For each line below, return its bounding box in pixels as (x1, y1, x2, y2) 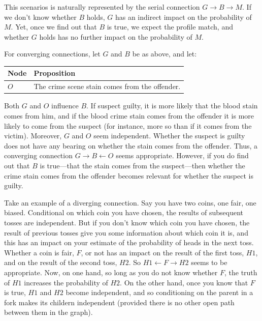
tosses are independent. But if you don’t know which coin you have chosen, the (4, 217, 250, 227)
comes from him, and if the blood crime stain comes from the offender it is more (4, 110, 254, 121)
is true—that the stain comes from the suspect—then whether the (40, 160, 245, 170)
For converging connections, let (4, 48, 101, 59)
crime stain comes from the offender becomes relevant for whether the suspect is (4, 170, 253, 181)
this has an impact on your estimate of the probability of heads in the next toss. (4, 237, 254, 248)
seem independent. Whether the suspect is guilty (93, 130, 245, 141)
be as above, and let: (132, 48, 197, 59)
